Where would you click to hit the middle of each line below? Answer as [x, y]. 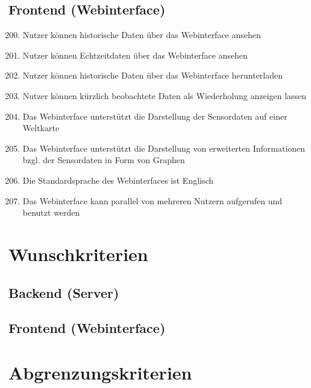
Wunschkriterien [78, 254]
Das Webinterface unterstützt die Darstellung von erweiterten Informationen [164, 148]
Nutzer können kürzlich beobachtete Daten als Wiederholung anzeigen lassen [165, 95]
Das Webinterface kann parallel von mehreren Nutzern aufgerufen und [152, 200]
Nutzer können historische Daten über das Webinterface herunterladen [152, 75]
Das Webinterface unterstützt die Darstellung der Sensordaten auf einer [155, 116]
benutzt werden [51, 212]
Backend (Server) [64, 292]
